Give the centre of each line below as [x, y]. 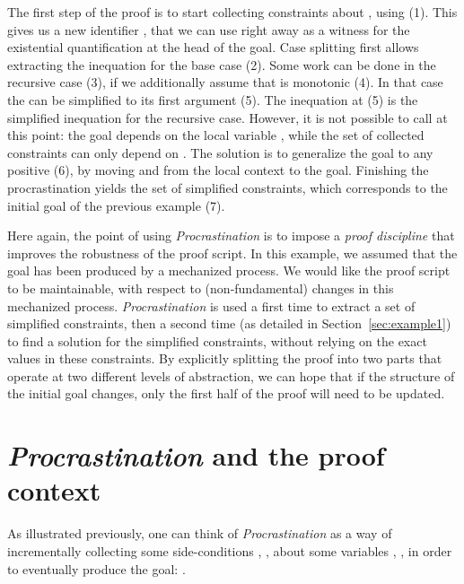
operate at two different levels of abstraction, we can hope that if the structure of [231, 375]
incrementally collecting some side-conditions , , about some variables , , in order [230, 550]
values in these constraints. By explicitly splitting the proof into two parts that [225, 358]
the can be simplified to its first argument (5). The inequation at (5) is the [213, 99]
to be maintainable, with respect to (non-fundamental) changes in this [201, 288]
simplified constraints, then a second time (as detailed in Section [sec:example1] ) [229, 323]
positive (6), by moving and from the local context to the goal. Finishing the [218, 170]
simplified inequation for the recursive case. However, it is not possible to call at [228, 117]
